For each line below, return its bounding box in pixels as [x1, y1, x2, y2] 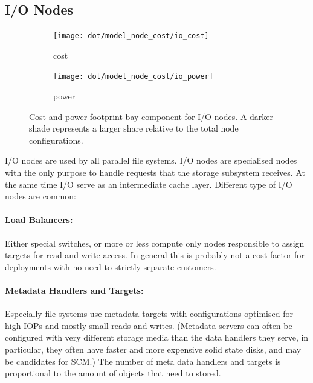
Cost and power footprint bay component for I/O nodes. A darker [29, 110, 274, 122]
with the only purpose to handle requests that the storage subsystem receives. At [5, 166, 305, 179]
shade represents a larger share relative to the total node [29, 122, 239, 135]
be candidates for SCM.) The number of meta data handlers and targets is [5, 355, 281, 367]
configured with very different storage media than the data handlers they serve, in [5, 331, 309, 344]
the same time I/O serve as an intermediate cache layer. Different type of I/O [5, 178, 292, 190]
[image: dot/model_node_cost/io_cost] [53, 32, 209, 41]
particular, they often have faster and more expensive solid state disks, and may [5, 343, 302, 356]
